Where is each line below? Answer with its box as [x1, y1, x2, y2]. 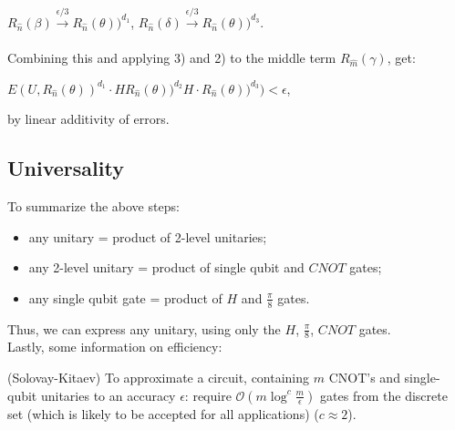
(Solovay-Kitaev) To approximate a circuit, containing [7, 368, 310, 386]
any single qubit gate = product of [28, 288, 222, 307]
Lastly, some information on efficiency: [7, 337, 222, 356]
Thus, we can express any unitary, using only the [7, 319, 281, 338]
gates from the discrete [320, 385, 448, 404]
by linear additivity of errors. [7, 109, 170, 128]
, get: [387, 47, 416, 67]
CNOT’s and [328, 368, 400, 386]
